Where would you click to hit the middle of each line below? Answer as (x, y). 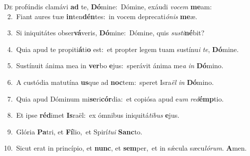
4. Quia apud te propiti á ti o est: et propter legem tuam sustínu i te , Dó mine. (123, 49)
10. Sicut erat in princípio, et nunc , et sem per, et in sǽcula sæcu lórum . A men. (125, 148)
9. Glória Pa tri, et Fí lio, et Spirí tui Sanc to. (75, 131)
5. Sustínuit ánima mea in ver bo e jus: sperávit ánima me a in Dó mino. (115, 65)
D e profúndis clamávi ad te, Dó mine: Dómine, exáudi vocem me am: (108, 6)
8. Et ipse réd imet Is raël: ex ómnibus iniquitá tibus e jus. (93, 115)
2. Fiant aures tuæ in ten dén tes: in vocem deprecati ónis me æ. (102, 16)
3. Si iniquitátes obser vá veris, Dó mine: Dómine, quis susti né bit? (106, 33)
